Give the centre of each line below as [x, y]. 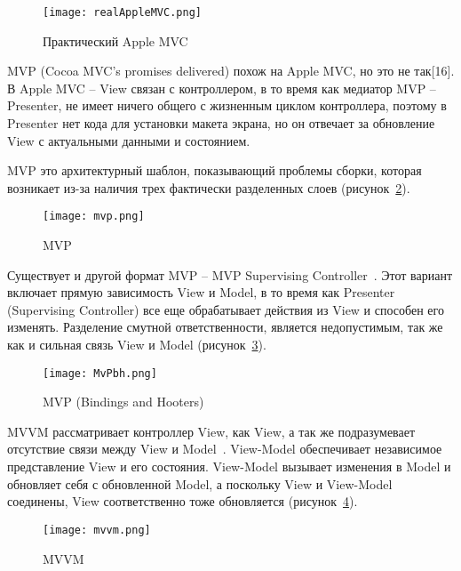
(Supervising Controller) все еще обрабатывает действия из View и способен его [226, 309]
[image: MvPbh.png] [100, 373]
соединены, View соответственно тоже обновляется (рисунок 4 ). [183, 501]
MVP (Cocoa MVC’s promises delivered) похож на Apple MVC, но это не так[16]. [231, 71]
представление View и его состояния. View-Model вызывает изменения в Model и [229, 466]
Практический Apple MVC [115, 40]
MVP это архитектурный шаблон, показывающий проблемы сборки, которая [215, 170]
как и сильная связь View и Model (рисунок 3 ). [137, 345]
